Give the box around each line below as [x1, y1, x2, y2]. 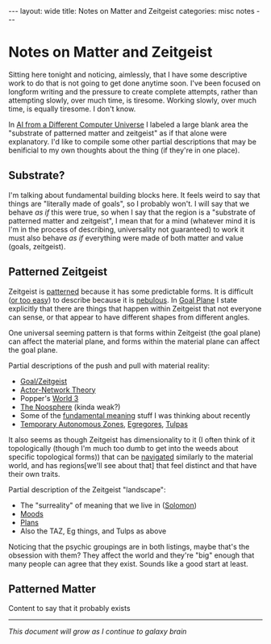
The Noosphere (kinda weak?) [19, 402, 121, 412]
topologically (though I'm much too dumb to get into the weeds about [8, 443, 239, 453]
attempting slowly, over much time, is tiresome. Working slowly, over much [8, 95, 256, 105]
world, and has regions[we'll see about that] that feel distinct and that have [8, 460, 257, 470]
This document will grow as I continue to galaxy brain [8, 627, 187, 637]
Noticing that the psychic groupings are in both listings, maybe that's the [8, 542, 250, 551]
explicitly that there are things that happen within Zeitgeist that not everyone [8, 303, 262, 313]
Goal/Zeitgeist [19, 376, 67, 386]
